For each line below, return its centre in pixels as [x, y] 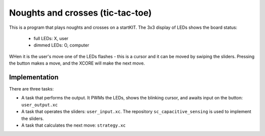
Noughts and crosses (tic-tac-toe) [80, 13]
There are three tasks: [31, 89]
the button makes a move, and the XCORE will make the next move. [77, 63]
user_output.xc [40, 105]
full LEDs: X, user [51, 38]
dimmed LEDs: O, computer [61, 45]
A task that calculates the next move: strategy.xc [74, 125]
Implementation [34, 77]
